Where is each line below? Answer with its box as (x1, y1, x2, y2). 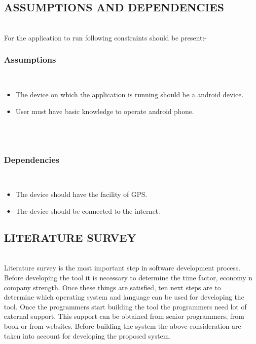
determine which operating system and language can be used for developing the (4, 292, 244, 302)
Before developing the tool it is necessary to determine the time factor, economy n (4, 272, 253, 282)
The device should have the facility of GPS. (15, 189, 147, 199)
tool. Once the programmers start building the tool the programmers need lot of (4, 301, 247, 311)
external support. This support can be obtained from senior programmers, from (4, 311, 244, 321)
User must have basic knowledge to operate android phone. (15, 106, 194, 116)
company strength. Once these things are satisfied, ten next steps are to (4, 282, 221, 292)
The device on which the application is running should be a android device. (15, 89, 244, 100)
